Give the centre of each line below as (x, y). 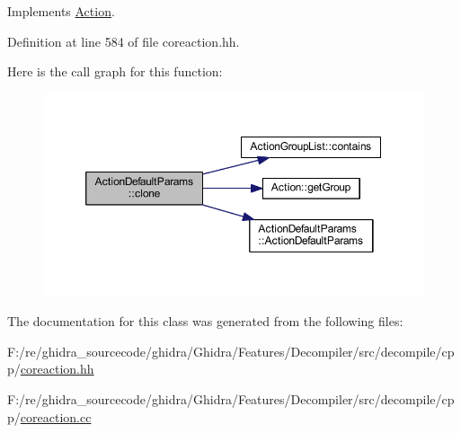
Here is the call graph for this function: (115, 71)
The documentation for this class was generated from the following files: (205, 321)
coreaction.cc (56, 416)
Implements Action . (61, 11)
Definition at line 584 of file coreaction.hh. (124, 41)
